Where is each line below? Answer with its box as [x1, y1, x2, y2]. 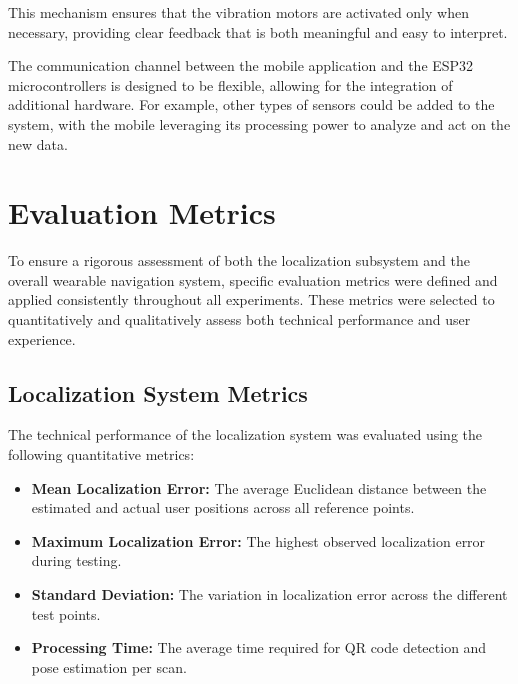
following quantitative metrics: [8, 444, 195, 465]
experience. [8, 328, 76, 349]
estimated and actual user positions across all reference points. [31, 497, 415, 518]
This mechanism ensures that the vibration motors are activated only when [8, 2, 469, 22]
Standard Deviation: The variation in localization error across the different [31, 584, 508, 605]
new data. [8, 133, 68, 154]
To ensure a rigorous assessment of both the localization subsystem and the [8, 250, 470, 271]
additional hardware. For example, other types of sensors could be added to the [8, 94, 495, 115]
